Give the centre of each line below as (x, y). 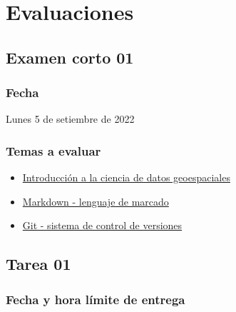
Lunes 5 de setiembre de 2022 (70, 119)
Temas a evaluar (53, 150)
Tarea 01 (39, 264)
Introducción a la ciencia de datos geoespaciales (126, 177)
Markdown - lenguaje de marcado (96, 201)
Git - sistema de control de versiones (102, 225)
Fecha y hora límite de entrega (96, 299)
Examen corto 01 (70, 57)
